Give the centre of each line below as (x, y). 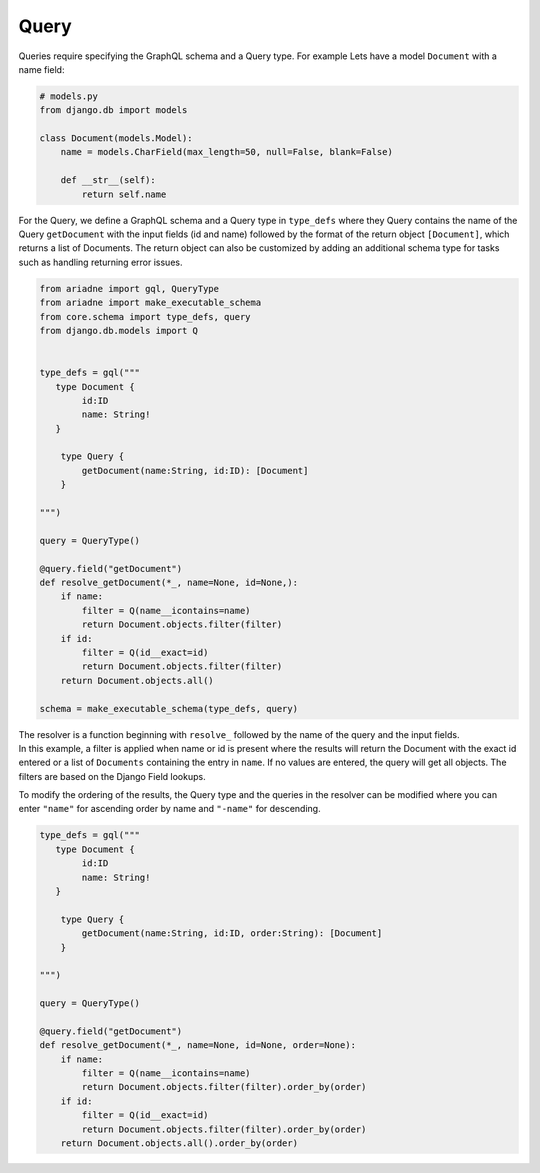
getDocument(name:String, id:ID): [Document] (195, 470)
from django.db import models (113, 110)
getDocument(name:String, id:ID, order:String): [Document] (232, 933)
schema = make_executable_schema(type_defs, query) (169, 708)
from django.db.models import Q (119, 330)
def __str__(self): (108, 180)
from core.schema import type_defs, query (145, 316)
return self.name (124, 194)
